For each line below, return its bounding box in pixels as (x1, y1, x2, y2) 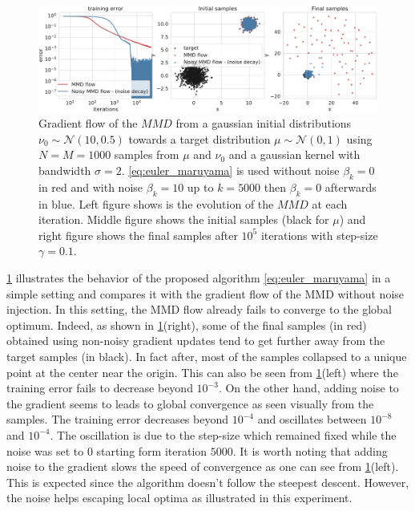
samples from (114, 146, 179, 163)
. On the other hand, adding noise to (218, 379, 399, 396)
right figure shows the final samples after (38, 226, 238, 243)
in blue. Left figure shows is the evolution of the (38, 195, 274, 212)
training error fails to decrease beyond (6, 379, 193, 396)
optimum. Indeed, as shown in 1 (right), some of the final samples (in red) (6, 316, 367, 333)
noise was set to (6, 442, 84, 459)
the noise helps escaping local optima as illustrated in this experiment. (6, 489, 353, 506)
